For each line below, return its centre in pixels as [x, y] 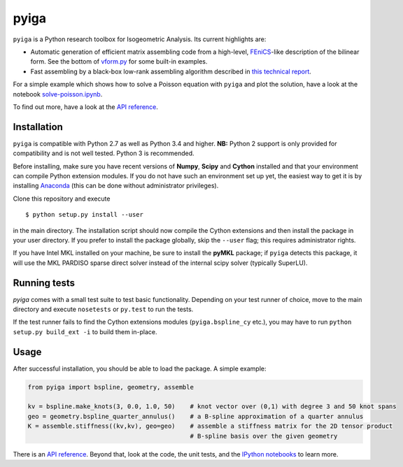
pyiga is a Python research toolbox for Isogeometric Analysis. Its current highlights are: [140, 39]
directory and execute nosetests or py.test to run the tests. [103, 309]
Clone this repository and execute [62, 199]
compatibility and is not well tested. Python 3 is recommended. [104, 153]
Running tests [44, 283]
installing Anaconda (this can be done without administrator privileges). [116, 186]
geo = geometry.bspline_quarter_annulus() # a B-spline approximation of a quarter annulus [196, 416]
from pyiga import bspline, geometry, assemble [111, 387]
